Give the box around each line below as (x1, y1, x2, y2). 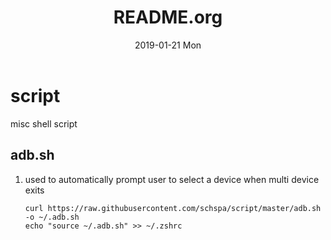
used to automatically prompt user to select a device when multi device (24, 173, 320, 185)
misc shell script (10, 117, 78, 130)
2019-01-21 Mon (134, 39, 202, 51)
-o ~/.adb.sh (24, 212, 80, 222)
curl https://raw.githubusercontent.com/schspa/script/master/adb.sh (24, 203, 322, 213)
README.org (113, 6, 223, 29)
